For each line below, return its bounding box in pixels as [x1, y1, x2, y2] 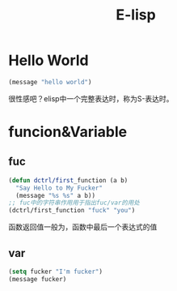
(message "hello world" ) [8, 78, 92, 86]
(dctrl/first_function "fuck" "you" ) [8, 207, 136, 215]
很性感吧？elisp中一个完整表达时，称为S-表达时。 [8, 93, 174, 103]
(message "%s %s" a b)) [15, 191, 95, 199]
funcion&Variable [8, 123, 128, 141]
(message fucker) [8, 275, 67, 283]
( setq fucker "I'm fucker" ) [8, 267, 103, 276]
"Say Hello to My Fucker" [15, 184, 103, 192]
